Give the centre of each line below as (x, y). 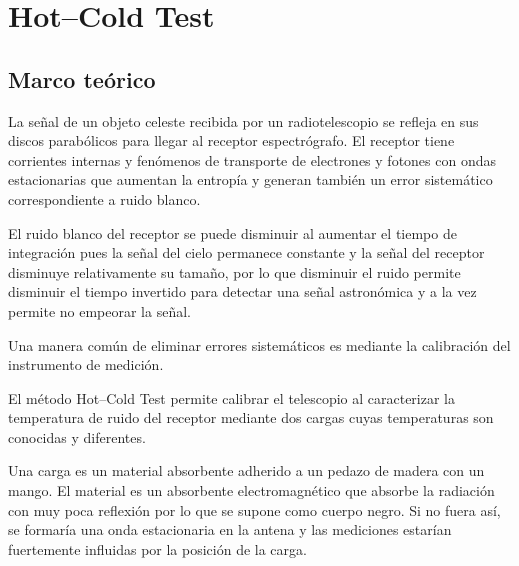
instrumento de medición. (86, 364)
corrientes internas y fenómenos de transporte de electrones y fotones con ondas (252, 159)
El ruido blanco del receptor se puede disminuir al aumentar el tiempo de (232, 232)
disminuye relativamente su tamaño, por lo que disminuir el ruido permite (234, 271)
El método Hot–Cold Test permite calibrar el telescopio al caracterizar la (231, 397)
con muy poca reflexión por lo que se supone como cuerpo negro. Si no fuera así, (254, 509)
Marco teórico (82, 78)
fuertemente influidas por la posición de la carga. (157, 548)
